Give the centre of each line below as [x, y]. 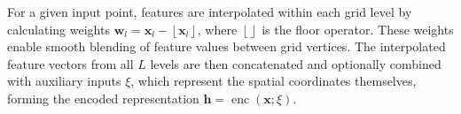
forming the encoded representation [103, 98]
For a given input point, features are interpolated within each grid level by [210, 11]
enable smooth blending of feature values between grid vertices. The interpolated [227, 46]
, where [217, 29]
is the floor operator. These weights [358, 29]
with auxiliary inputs [64, 81]
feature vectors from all [70, 63]
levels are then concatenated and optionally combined [296, 63]
